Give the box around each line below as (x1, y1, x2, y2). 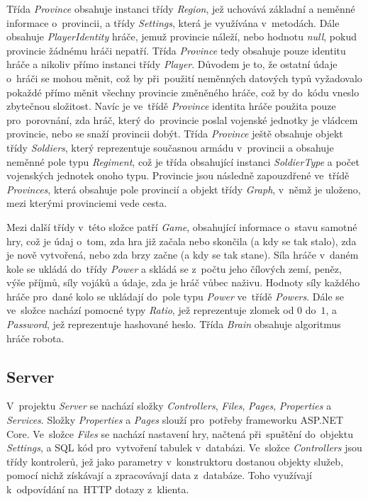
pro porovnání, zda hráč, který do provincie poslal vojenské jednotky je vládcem (6, 112, 358, 127)
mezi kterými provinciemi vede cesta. (6, 196, 167, 210)
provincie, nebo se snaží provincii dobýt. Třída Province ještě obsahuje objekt (6, 126, 343, 141)
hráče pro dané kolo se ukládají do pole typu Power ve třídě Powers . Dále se (6, 288, 344, 303)
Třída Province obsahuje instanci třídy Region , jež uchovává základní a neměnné (6, 1, 355, 16)
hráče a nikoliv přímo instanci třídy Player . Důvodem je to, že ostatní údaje (6, 57, 338, 72)
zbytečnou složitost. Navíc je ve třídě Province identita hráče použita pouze (6, 98, 336, 113)
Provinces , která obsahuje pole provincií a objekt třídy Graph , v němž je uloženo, (6, 181, 361, 196)
